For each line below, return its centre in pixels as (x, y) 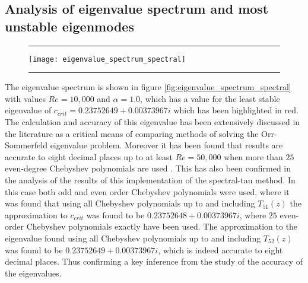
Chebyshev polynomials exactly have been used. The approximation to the (162, 226)
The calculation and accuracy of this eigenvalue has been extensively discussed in (153, 122)
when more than (253, 156)
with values (25, 98)
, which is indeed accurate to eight (220, 249)
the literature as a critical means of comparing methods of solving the (132, 133)
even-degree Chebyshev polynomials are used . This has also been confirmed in (148, 168)
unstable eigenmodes (69, 26)
